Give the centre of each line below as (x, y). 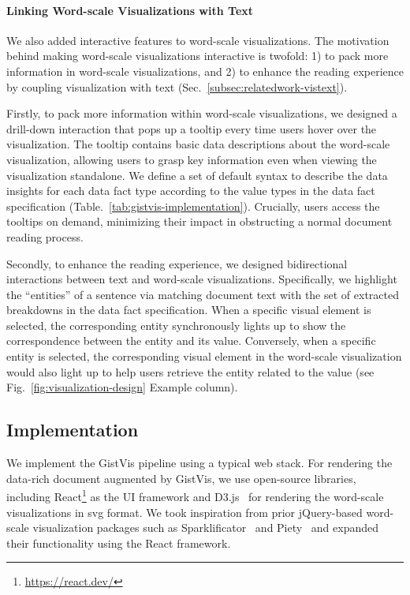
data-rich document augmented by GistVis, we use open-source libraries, (181, 478)
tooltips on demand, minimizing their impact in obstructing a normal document (199, 221)
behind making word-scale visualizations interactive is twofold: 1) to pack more (198, 56)
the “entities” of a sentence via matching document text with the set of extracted (203, 294)
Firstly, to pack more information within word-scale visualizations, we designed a (202, 113)
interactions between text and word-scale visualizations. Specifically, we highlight (202, 279)
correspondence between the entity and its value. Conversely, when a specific (191, 341)
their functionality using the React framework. (119, 543)
